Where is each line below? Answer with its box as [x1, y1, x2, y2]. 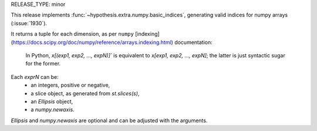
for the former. [25, 60, 61, 67]
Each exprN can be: [11, 73, 59, 80]
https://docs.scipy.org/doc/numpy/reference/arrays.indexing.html [12, 39, 171, 46]
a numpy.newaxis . [31, 106, 75, 113]
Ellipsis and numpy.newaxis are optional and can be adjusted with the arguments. [11, 117, 208, 124]
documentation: [174, 39, 213, 46]
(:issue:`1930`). [11, 19, 47, 26]
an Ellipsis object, [31, 98, 73, 105]
